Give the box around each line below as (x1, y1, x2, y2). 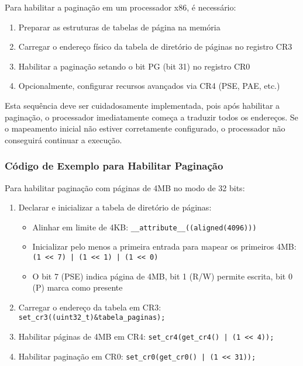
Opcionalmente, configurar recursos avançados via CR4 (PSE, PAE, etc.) (18, 80, 280, 92)
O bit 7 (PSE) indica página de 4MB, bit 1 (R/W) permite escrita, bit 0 (32, 270, 292, 282)
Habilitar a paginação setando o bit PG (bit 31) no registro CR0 (18, 60, 250, 72)
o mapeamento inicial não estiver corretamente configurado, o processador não (5, 122, 285, 134)
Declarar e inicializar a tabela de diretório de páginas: (18, 201, 212, 213)
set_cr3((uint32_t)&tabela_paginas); (18, 313, 166, 322)
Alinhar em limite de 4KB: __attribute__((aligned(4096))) (32, 220, 257, 233)
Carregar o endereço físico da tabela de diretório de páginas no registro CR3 (18, 40, 292, 53)
